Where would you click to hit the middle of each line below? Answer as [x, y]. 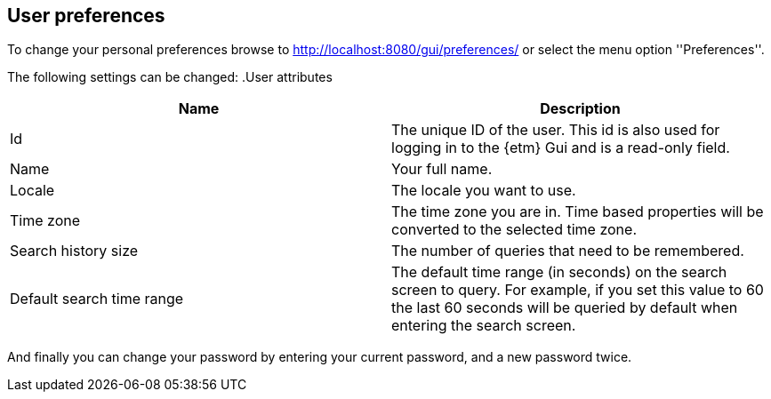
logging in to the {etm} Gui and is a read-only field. [561, 148]
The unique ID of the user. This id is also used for [556, 130]
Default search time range [97, 299]
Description [580, 109]
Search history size [74, 251]
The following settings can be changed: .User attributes [170, 77]
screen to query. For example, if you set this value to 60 [578, 290]
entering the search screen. [484, 326]
